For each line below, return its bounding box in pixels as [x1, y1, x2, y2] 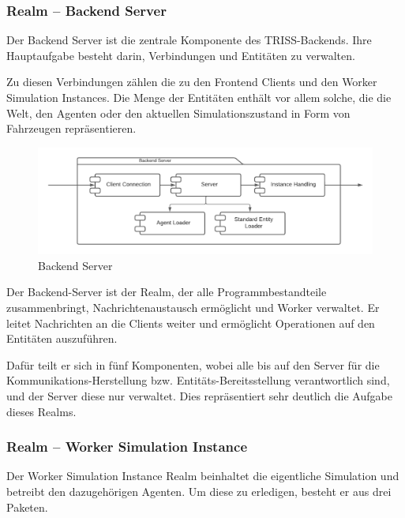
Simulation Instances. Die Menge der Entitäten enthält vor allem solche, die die [6, 89, 392, 105]
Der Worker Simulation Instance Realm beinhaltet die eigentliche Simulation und [6, 467, 399, 484]
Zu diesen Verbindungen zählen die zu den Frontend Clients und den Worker [6, 73, 377, 90]
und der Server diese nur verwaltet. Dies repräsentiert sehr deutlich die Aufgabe [6, 387, 392, 404]
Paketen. [6, 498, 48, 515]
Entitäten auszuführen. [6, 330, 118, 347]
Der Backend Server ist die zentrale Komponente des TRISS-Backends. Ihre [6, 32, 372, 48]
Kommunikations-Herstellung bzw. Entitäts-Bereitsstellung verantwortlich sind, [6, 372, 390, 388]
